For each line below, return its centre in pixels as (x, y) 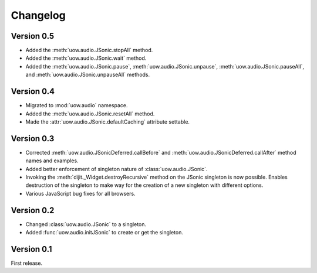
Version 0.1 (31, 249)
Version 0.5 (33, 36)
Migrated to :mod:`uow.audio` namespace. (77, 105)
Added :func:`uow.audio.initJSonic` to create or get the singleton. (104, 233)
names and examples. (52, 161)
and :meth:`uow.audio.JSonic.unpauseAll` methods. (88, 75)
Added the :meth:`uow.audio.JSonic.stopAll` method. (89, 50)
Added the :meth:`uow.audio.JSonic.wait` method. (86, 58)
